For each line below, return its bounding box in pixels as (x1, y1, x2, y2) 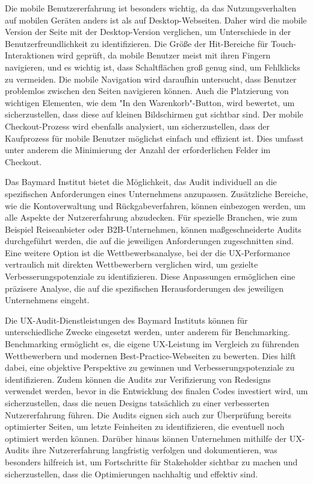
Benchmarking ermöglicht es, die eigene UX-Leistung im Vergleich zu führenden (5, 338, 299, 350)
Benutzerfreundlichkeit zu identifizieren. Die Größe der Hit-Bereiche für (5, 37, 268, 49)
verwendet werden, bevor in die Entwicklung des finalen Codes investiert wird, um (5, 385, 308, 397)
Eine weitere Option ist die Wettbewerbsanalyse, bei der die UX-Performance (5, 246, 291, 259)
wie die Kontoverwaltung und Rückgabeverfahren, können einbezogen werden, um (5, 199, 306, 212)
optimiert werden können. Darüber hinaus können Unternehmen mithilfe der (5, 432, 287, 444)
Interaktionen (5, 49, 55, 61)
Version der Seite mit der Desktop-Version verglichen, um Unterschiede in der (5, 25, 291, 38)
